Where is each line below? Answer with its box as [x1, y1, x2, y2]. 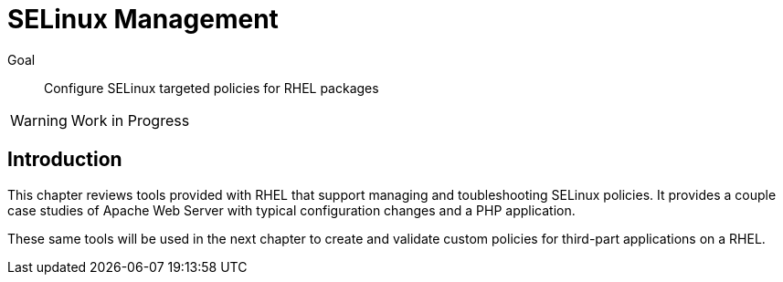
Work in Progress [70, 110, 190, 130]
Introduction [7, 148, 122, 172]
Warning [10, 110, 68, 130]
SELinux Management [7, 4, 279, 35]
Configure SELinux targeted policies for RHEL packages [44, 79, 379, 96]
